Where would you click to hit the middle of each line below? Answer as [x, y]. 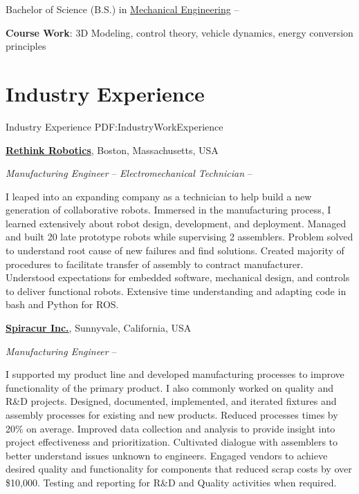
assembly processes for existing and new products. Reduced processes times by [172, 415]
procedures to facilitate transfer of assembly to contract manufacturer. [155, 264]
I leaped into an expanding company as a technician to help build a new [159, 196]
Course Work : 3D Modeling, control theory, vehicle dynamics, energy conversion [179, 32]
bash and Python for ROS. [62, 304]
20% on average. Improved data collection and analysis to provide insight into [171, 428]
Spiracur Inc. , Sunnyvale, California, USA [99, 328]
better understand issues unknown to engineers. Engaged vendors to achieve [167, 455]
